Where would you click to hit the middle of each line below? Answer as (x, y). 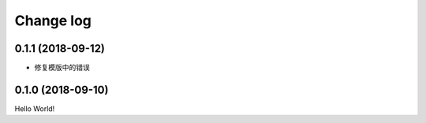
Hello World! (35, 108)
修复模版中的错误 (62, 68)
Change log (53, 20)
